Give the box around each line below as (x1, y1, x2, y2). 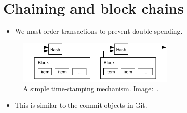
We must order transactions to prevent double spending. (15, 26, 183, 36)
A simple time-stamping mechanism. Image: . (23, 83, 159, 93)
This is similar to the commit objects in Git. (15, 99, 147, 110)
